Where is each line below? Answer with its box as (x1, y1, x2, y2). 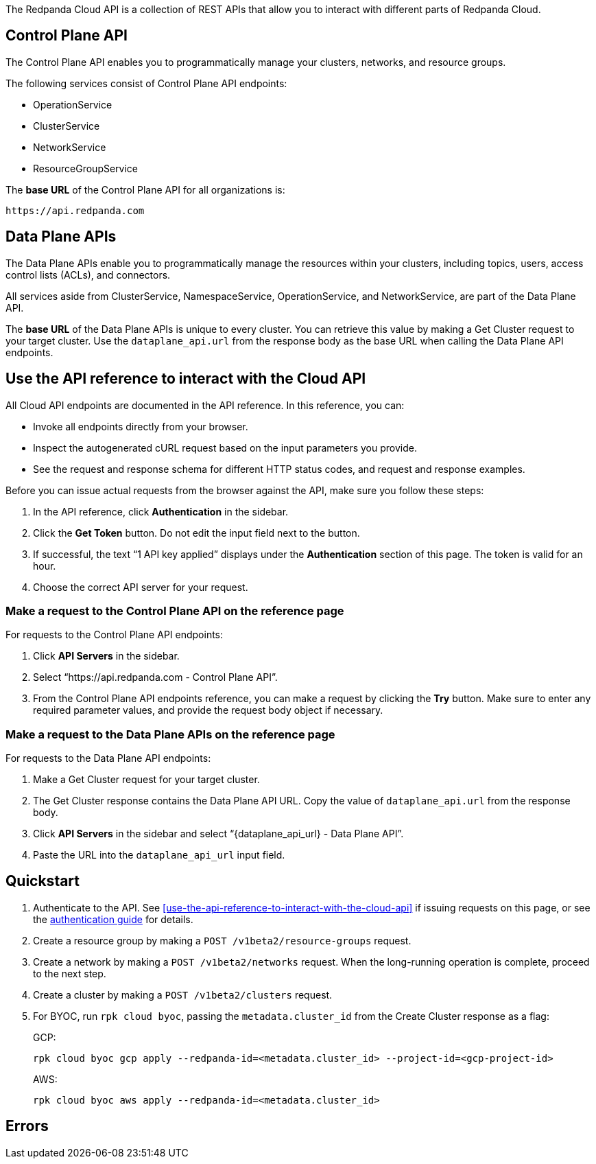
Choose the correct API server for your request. (33, 581, 248, 593)
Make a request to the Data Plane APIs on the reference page (5, 727, 335, 741)
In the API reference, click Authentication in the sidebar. (33, 505, 289, 517)
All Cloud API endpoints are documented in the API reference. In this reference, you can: (5, 399, 405, 411)
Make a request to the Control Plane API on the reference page (5, 603, 344, 618)
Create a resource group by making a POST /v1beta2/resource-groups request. (33, 934, 412, 946)
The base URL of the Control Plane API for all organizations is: (5, 183, 285, 196)
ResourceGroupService (33, 162, 139, 174)
